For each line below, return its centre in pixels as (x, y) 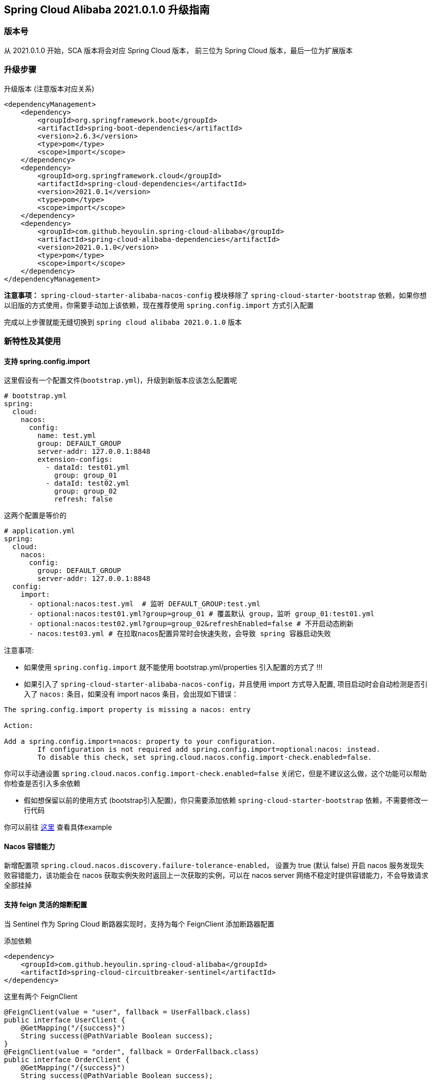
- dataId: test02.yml (88, 483)
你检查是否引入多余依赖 (42, 784)
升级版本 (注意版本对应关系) (49, 88)
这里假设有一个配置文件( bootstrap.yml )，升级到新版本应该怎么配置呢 (121, 380)
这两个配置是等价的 (35, 515)
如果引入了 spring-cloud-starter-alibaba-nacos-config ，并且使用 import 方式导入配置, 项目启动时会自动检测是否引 (226, 684)
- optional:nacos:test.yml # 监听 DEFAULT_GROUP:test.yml (145, 604)
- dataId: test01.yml (88, 468)
